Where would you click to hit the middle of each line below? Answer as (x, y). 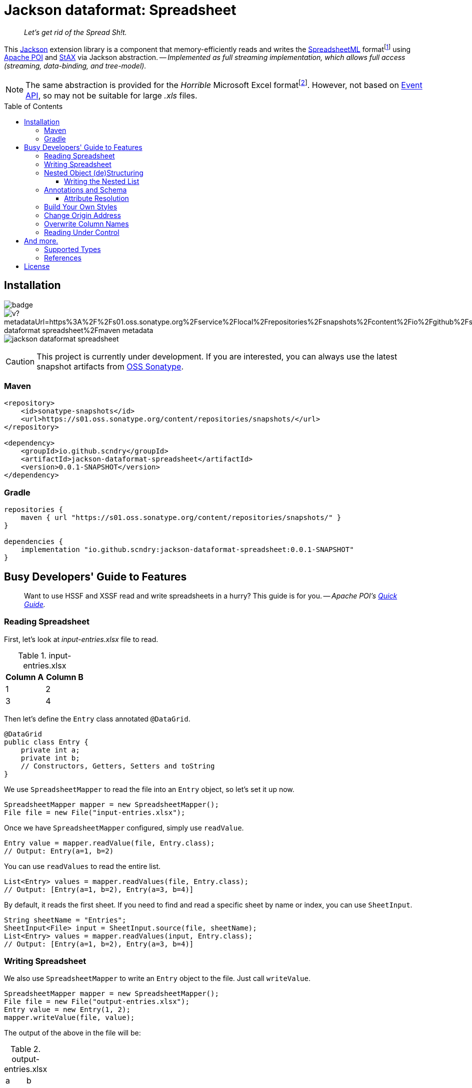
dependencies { (34, 542)
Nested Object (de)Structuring (94, 172)
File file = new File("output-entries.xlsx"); (97, 1002)
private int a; (50, 750)
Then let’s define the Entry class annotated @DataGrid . (97, 718)
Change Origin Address (82, 215)
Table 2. (26, 1049)
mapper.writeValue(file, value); (69, 1018)
